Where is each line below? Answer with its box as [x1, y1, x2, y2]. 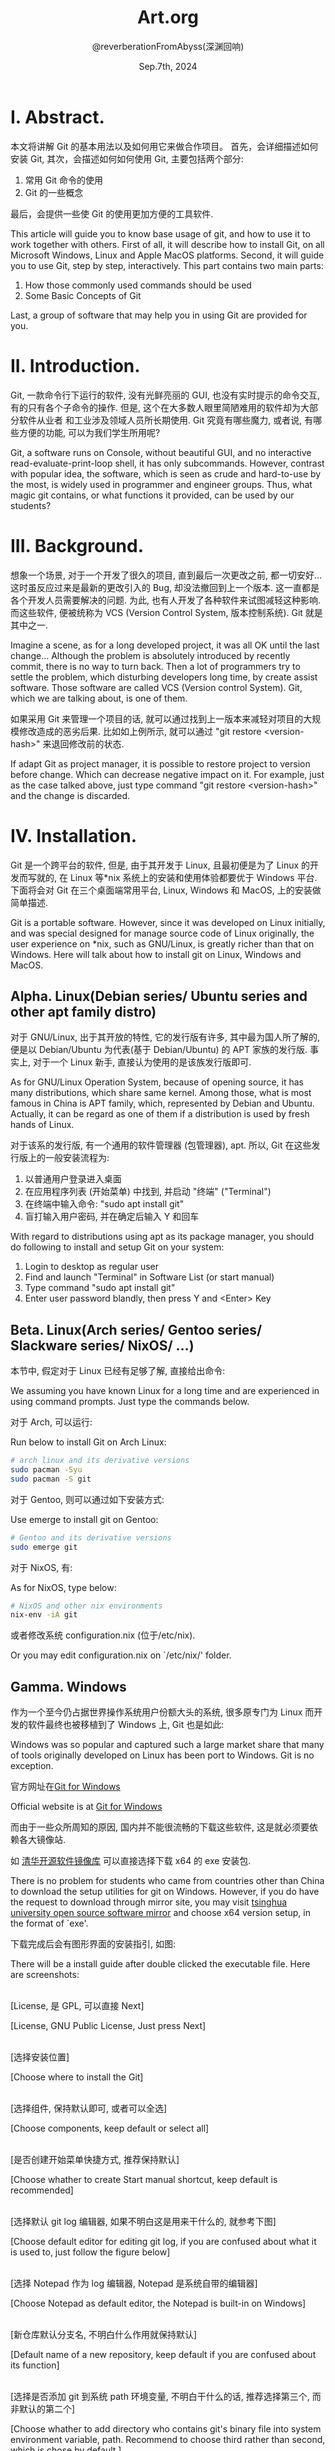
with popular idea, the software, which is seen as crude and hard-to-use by [10, 467, 322, 480]
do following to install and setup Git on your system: [10, 1241, 225, 1253]
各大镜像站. [18, 1834, 67, 1846]
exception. [10, 1760, 54, 1772]
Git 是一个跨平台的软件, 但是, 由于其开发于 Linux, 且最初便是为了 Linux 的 [10, 859, 311, 871]
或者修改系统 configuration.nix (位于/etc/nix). [10, 1629, 196, 1641]
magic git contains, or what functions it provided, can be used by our [10, 489, 295, 501]
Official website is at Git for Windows [10, 1801, 163, 1813]
